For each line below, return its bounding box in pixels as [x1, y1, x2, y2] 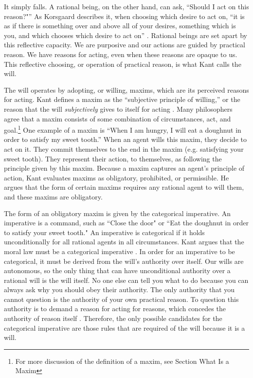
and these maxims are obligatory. [4, 191, 103, 201]
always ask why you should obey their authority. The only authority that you [4, 284, 235, 295]
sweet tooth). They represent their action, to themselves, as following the [4, 153, 222, 163]
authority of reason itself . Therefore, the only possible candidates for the [4, 313, 222, 323]
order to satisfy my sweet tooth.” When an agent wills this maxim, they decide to [4, 134, 247, 144]
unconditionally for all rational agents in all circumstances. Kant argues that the [4, 237, 244, 247]
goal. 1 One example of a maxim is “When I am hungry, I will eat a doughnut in [4, 123, 241, 135]
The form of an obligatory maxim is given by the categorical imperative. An [4, 208, 231, 218]
